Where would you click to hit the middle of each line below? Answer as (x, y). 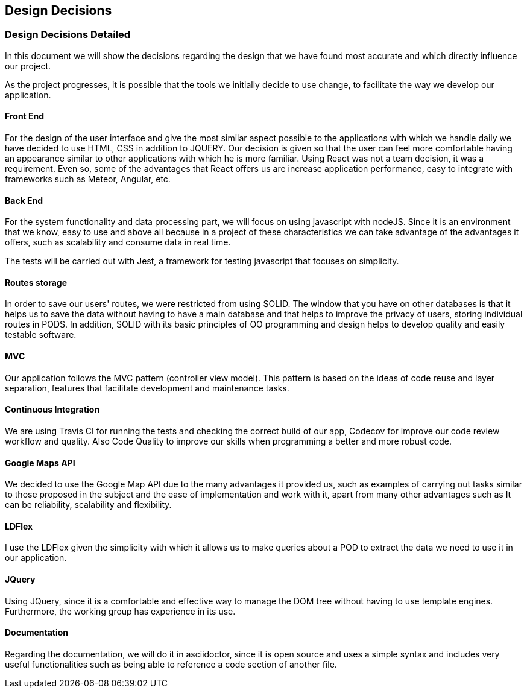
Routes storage (36, 282)
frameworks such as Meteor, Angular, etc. (88, 179)
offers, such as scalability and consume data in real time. (118, 242)
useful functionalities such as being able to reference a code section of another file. (171, 664)
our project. (28, 66)
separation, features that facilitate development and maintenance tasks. (147, 388)
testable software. (41, 335)
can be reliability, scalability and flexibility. (88, 505)
